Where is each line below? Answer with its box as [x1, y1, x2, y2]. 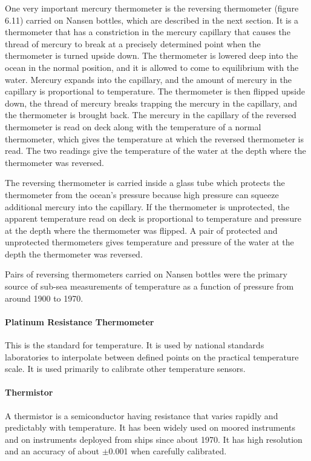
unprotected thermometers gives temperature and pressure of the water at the [5, 236, 294, 248]
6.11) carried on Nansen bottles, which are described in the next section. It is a [5, 13, 299, 26]
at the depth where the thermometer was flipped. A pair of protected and [5, 224, 278, 236]
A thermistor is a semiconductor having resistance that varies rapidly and [5, 409, 278, 422]
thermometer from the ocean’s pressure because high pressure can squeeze [5, 188, 279, 201]
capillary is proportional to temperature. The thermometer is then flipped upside [5, 85, 305, 98]
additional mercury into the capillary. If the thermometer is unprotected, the [5, 200, 290, 213]
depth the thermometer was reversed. [5, 247, 143, 260]
